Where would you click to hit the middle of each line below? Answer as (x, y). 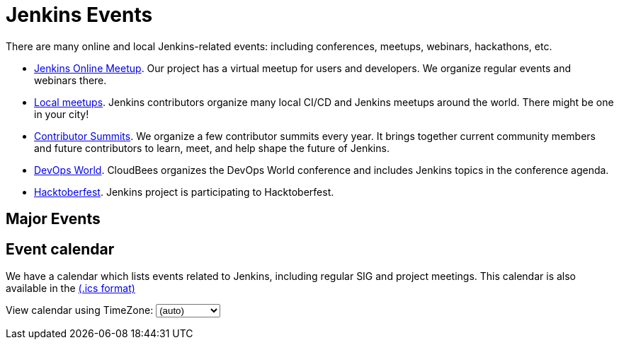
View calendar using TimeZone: (80, 310)
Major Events (53, 219)
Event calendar (60, 249)
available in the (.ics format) (70, 288)
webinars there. (70, 80)
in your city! (62, 114)
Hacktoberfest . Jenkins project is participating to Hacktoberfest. (184, 192)
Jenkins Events (79, 15)
